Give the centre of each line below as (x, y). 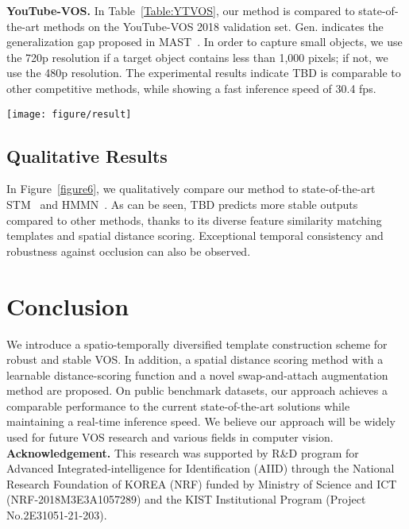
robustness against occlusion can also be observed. (129, 251)
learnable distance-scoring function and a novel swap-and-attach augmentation (197, 375)
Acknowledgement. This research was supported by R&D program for (183, 452)
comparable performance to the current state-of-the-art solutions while (178, 405)
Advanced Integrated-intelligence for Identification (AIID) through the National (201, 468)
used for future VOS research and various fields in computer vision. (170, 437)
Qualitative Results (87, 155)
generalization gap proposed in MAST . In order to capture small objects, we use (204, 42)
